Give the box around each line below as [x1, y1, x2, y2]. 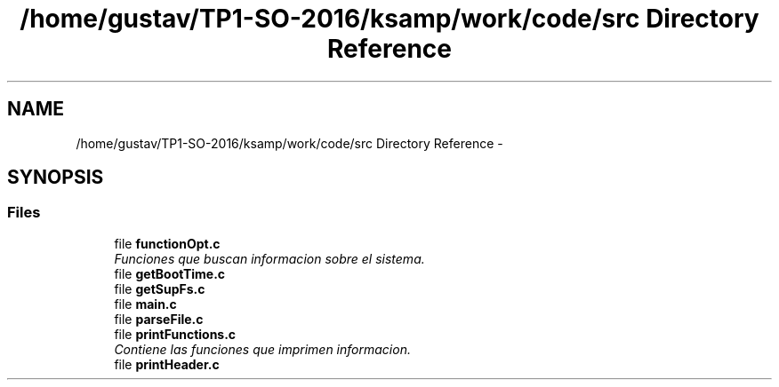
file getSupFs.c [114, 280, 205, 296]
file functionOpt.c [114, 235, 221, 251]
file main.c [114, 296, 177, 312]
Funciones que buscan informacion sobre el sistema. [114, 250, 425, 266]
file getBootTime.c [114, 265, 226, 281]
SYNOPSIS [7, 166, 104, 189]
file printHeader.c [114, 356, 220, 372]
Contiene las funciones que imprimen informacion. [114, 341, 411, 357]
